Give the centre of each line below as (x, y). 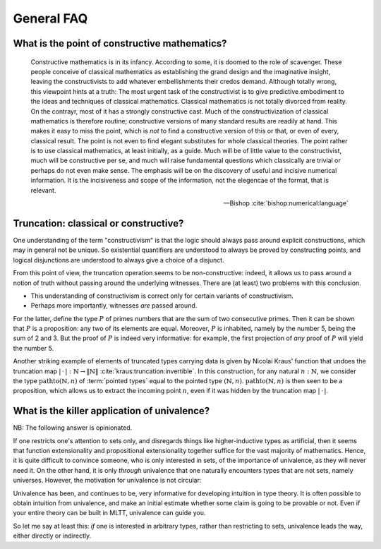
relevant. (43, 190)
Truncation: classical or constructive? (98, 223)
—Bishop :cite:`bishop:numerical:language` (286, 203)
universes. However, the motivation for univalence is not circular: (107, 481)
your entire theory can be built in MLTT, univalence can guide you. (109, 513)
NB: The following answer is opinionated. (73, 428)
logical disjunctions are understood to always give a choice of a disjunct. (119, 260)
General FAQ (50, 18)
